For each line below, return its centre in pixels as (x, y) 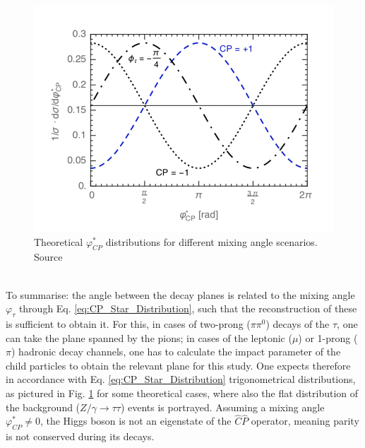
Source (48, 257)
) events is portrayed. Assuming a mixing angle (222, 407)
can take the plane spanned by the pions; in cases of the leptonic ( (149, 337)
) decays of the (298, 324)
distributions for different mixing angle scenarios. (211, 241)
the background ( (43, 407)
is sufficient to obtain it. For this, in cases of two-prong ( (128, 324)
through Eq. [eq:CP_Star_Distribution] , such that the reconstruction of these (188, 308)
